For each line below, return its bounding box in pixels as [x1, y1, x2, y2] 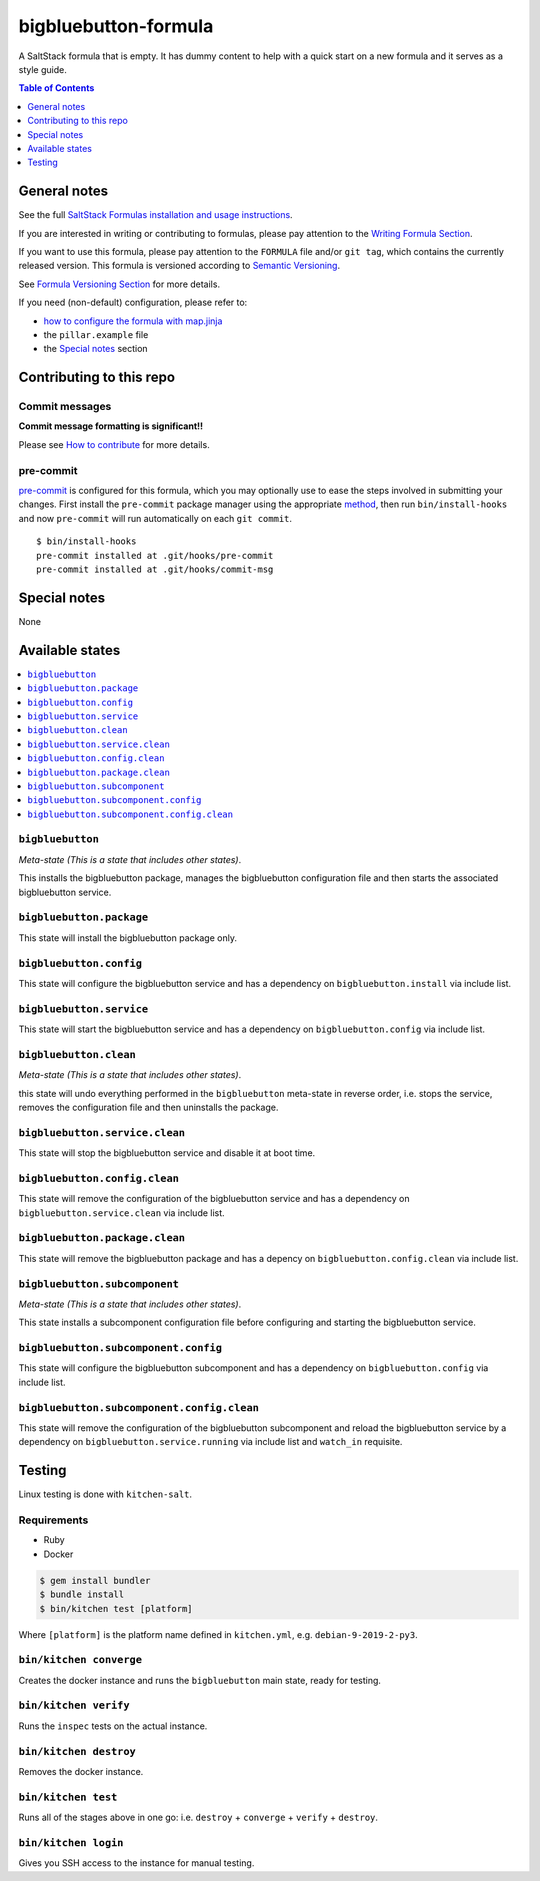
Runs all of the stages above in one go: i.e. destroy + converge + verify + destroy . [18, 1811, 379, 1824]
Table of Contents [18, 82, 95, 94]
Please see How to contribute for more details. [18, 438, 210, 450]
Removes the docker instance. [18, 1765, 144, 1777]
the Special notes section [43, 343, 149, 355]
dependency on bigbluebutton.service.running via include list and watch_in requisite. [18, 1436, 403, 1448]
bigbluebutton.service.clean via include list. [18, 1206, 225, 1219]
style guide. [18, 63, 67, 75]
